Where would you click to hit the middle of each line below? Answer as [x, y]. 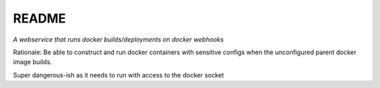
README [39, 18]
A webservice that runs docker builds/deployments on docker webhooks [119, 39]
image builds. [32, 62]
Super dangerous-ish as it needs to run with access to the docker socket [119, 75]
